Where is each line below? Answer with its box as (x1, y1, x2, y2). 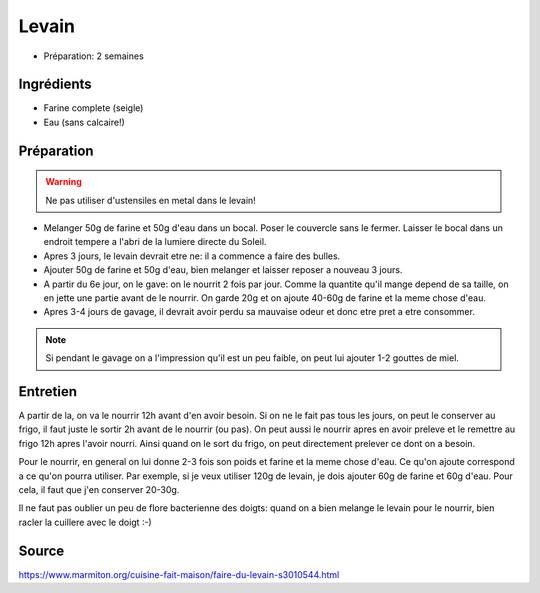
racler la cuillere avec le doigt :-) (18, 516, 152, 528)
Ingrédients (18, 76, 92, 93)
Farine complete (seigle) (43, 102, 144, 114)
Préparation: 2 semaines (43, 50, 144, 62)
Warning (45, 176, 82, 188)
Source (18, 542, 65, 559)
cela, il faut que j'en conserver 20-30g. (18, 484, 180, 496)
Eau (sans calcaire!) (43, 116, 125, 128)
